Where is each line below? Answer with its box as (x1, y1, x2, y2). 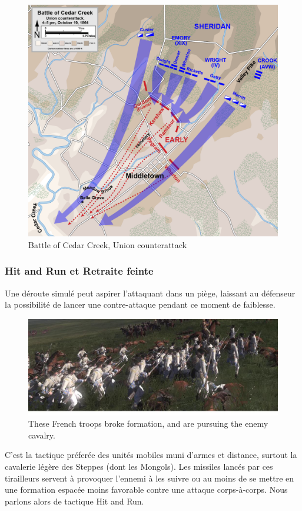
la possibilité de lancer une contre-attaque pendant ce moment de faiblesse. (5, 298, 276, 311)
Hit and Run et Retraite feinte (5, 263, 154, 278)
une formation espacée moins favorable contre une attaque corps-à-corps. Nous (5, 483, 288, 496)
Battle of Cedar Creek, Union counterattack (28, 238, 187, 250)
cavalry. (28, 428, 55, 441)
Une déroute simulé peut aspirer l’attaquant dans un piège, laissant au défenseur (5, 286, 296, 299)
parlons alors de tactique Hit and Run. (5, 494, 144, 507)
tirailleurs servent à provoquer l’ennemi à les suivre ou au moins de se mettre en (5, 472, 294, 484)
